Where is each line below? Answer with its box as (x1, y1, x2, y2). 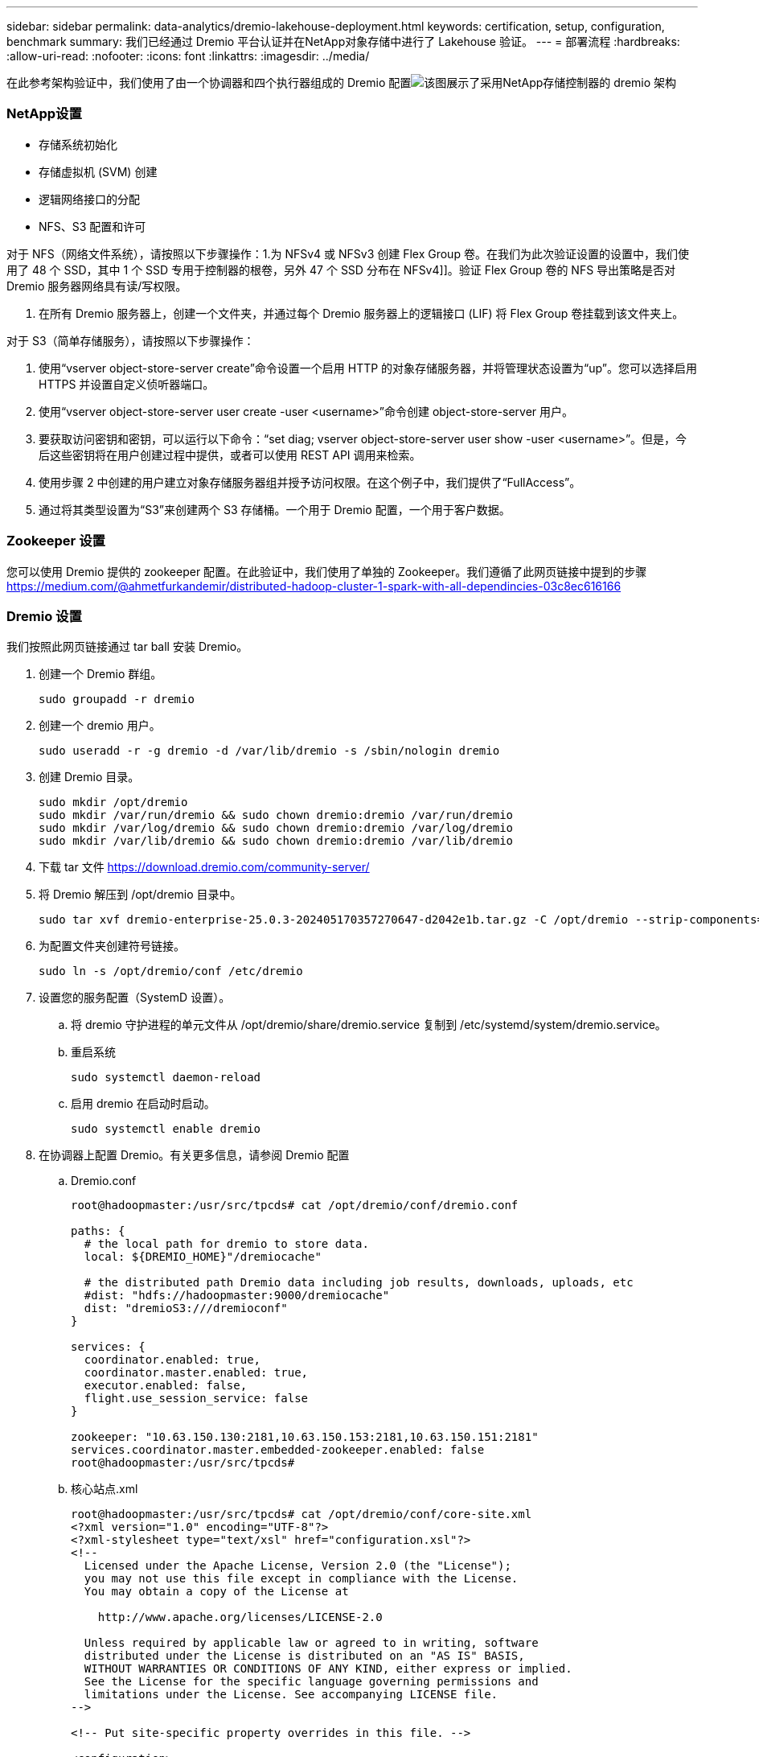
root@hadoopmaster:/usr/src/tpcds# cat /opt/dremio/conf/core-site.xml (71, 1508, 532, 1521)
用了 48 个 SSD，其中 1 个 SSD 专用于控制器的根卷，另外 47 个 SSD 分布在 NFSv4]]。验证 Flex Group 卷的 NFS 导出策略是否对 (6, 262, 676, 277)
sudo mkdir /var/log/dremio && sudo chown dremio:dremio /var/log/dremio (39, 821, 514, 835)
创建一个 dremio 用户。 (39, 718, 161, 733)
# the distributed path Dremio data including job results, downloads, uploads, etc (84, 1276, 634, 1290)
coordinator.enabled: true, (84, 1353, 261, 1367)
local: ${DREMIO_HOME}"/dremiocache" (84, 1250, 322, 1264)
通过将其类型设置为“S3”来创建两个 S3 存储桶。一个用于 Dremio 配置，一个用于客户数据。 (39, 502, 511, 516)
